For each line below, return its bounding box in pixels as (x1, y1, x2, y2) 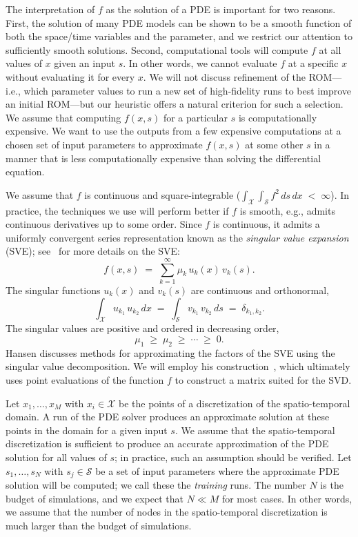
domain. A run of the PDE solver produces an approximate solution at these (6, 409, 330, 424)
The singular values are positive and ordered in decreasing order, (6, 321, 279, 335)
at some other (245, 137, 304, 151)
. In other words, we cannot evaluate (123, 56, 277, 70)
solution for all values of (6, 449, 107, 464)
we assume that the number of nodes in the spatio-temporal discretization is (6, 505, 328, 519)
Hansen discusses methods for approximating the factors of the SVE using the (6, 345, 335, 360)
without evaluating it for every (6, 69, 135, 84)
